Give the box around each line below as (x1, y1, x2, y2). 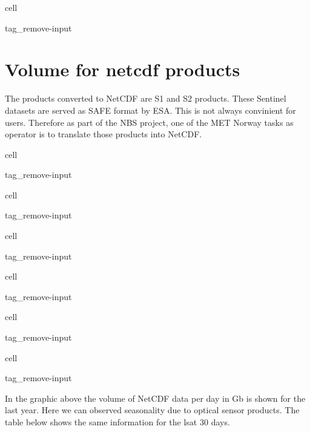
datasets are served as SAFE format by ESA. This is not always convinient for (5, 103, 296, 116)
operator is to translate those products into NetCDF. (5, 128, 202, 140)
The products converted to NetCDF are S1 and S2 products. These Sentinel (5, 92, 286, 105)
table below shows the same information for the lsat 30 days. (5, 416, 230, 428)
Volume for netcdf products (5, 57, 240, 82)
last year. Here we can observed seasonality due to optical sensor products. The (5, 404, 300, 416)
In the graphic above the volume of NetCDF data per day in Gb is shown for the (5, 391, 306, 404)
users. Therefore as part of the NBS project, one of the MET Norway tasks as (5, 116, 294, 128)
